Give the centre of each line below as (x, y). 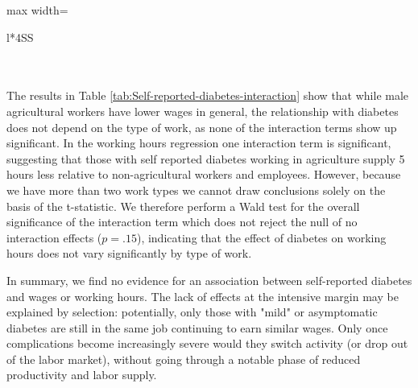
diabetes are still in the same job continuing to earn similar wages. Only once (197, 327)
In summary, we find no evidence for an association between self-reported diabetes (209, 280)
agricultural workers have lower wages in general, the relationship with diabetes (203, 111)
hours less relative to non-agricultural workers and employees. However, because (204, 174)
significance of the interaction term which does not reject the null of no (182, 222)
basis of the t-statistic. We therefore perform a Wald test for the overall (183, 206)
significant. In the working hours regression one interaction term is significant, (199, 143)
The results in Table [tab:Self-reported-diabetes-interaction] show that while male (208, 95)
